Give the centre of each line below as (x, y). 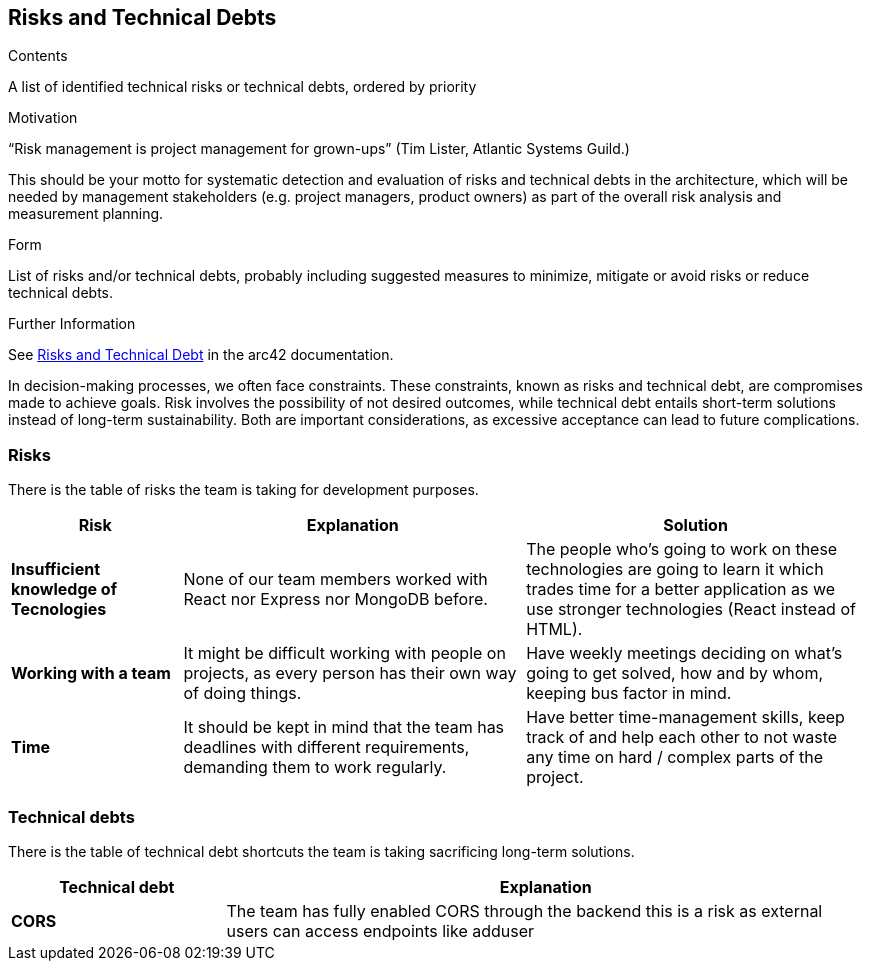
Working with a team (91, 673)
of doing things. (242, 693)
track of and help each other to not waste (682, 737)
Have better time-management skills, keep (685, 717)
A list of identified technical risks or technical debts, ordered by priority (242, 87)
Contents (38, 56)
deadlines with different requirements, (326, 747)
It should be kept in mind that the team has (344, 727)
